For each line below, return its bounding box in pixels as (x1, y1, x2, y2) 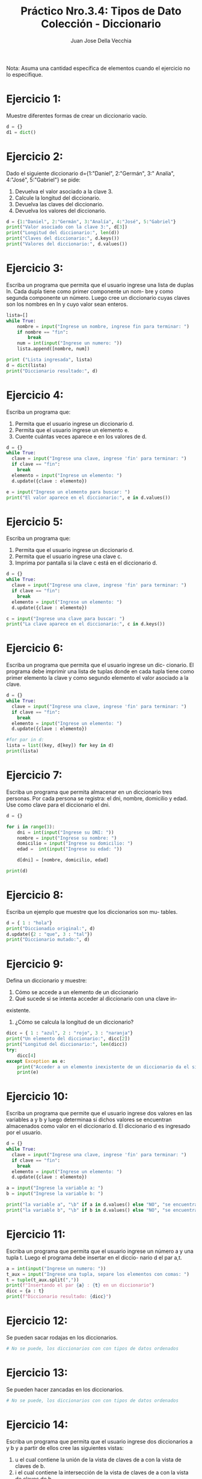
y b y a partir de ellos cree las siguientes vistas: (6, 1444, 124, 1451)
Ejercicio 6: (6, 641, 64, 655)
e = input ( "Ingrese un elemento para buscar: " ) (6, 489, 130, 495)
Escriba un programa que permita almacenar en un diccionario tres (6, 788, 173, 796)
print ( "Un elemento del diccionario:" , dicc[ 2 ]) (6, 1036, 130, 1042)
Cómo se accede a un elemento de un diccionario (14, 989, 138, 996)
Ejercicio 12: (6, 1314, 68, 1328)
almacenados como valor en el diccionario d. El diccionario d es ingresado (6, 1123, 191, 1130)
